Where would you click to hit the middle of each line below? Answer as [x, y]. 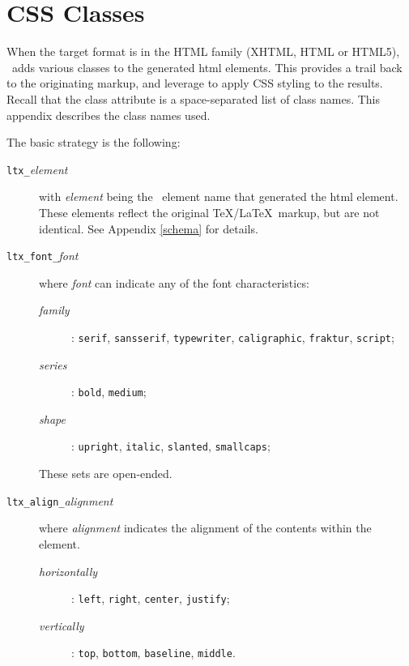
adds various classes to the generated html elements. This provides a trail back [207, 67]
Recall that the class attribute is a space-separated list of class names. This [194, 98]
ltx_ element [37, 169]
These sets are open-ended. [106, 474]
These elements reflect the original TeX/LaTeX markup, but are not [209, 212]
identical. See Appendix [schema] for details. [149, 228]
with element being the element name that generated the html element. [219, 196]
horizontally [68, 571]
